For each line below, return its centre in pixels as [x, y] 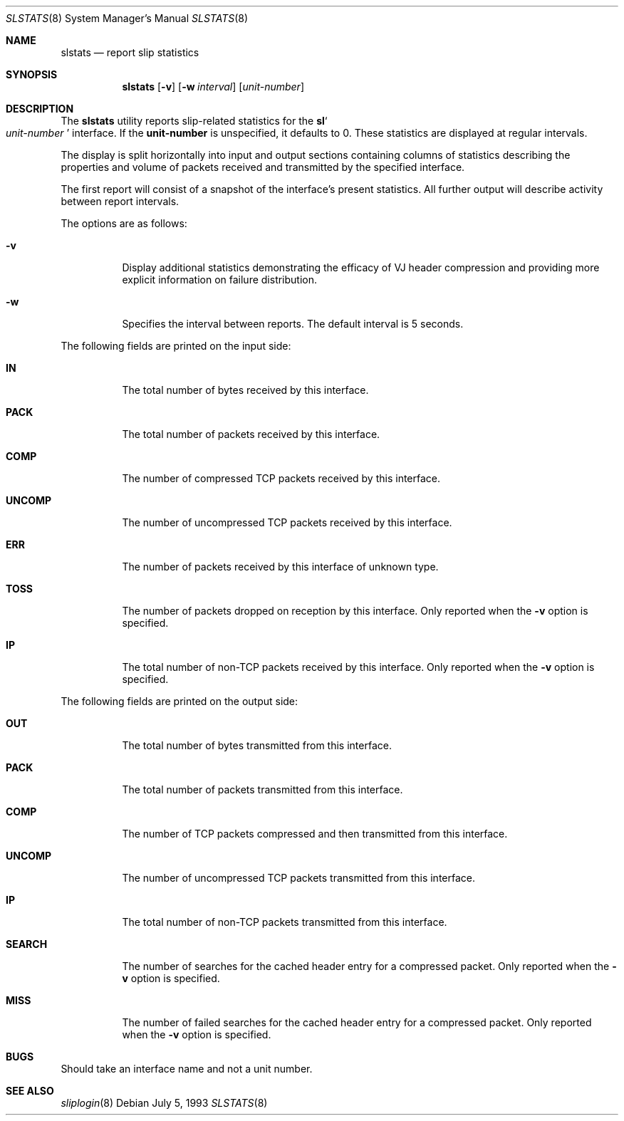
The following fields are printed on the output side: [180, 701]
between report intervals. [120, 201]
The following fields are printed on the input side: [176, 346]
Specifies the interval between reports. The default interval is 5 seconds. [293, 324]
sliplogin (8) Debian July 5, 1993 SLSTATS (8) [164, 1103]
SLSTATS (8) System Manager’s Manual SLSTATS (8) [127, 18]
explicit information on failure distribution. [220, 280]
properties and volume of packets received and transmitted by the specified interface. [263, 167]
